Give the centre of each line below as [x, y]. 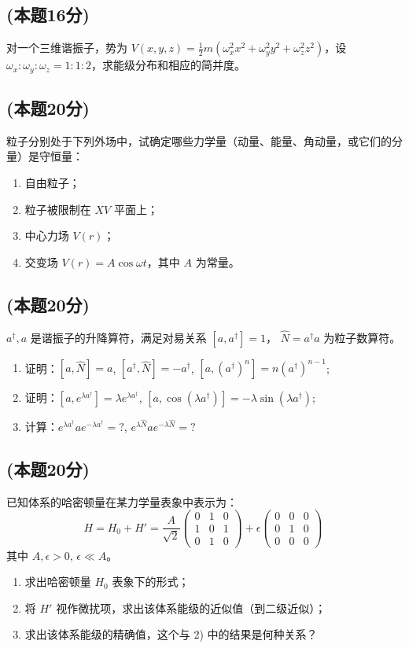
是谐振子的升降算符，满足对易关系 [118, 337]
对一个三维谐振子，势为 [67, 48]
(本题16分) [48, 15]
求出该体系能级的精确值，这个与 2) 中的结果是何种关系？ [171, 634]
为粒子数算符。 [362, 337]
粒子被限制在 [58, 209]
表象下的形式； [151, 582]
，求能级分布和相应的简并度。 [169, 65]
